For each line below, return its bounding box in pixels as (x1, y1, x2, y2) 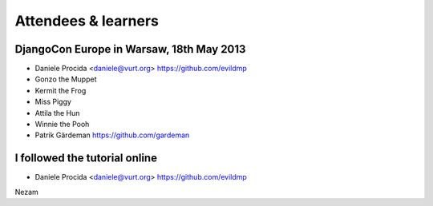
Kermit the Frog (34, 85, 87, 95)
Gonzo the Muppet (34, 74, 97, 84)
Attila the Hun (34, 108, 80, 117)
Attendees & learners (14, 12, 160, 30)
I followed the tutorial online (14, 152, 158, 165)
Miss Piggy (34, 97, 72, 107)
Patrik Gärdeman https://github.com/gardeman (34, 130, 190, 140)
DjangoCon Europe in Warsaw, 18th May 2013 (14, 42, 246, 56)
